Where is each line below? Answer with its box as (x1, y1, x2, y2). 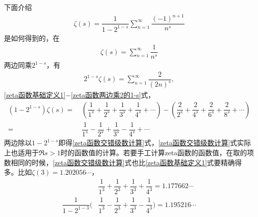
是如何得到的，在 (4, 32, 60, 43)
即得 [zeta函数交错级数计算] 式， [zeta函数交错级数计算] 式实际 (58, 137, 251, 148)
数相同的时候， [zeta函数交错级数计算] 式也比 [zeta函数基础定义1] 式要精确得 (4, 157, 242, 167)
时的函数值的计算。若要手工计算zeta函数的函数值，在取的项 (60, 147, 254, 157)
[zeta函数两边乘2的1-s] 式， (71, 90, 155, 100)
